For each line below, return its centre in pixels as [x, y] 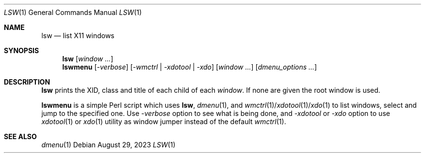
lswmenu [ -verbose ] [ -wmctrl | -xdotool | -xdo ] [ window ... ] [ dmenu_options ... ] [190, 67]
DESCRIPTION [27, 82]
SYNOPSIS [22, 50]
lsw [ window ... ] [88, 59]
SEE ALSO [20, 136]
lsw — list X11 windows [78, 36]
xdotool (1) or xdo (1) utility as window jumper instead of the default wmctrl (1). [164, 121]
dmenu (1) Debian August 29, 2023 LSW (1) [108, 145]
